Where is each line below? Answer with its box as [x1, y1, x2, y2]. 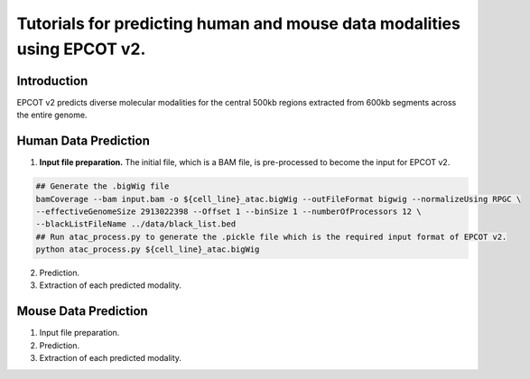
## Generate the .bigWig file [35, 181, 170, 191]
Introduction [16, 73, 88, 88]
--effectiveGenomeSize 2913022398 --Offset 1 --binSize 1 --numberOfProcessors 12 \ [35, 206, 422, 217]
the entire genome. [16, 109, 88, 121]
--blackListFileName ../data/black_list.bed [35, 219, 237, 229]
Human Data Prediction [16, 134, 151, 149]
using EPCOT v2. [16, 39, 146, 59]
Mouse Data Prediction [16, 303, 148, 319]
